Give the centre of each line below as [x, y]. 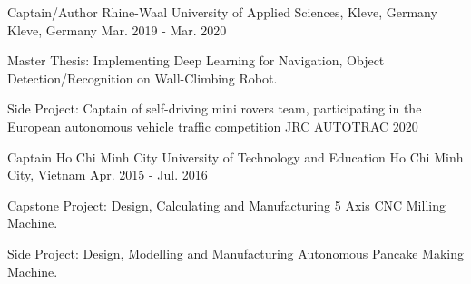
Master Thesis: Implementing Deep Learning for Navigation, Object [196, 60]
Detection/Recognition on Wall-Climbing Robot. [142, 78]
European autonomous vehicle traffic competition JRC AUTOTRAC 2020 [213, 126]
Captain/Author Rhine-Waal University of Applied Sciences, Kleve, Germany [222, 12]
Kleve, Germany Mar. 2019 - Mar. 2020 [117, 29]
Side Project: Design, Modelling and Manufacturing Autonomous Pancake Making [235, 253]
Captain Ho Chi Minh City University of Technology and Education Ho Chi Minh [235, 157]
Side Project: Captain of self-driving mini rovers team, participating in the [215, 108]
